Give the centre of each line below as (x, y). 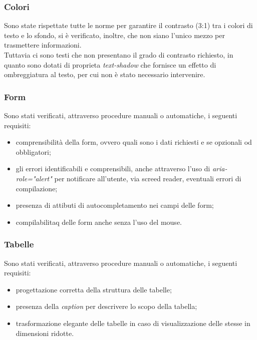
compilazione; (37, 188)
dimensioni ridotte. (45, 333)
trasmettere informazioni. (43, 45)
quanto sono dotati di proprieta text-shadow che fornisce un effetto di (110, 64)
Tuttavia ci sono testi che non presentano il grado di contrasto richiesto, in (119, 55)
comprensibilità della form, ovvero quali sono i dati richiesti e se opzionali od (134, 142)
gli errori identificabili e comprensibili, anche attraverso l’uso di (113, 168)
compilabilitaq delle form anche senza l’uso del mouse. (99, 222)
